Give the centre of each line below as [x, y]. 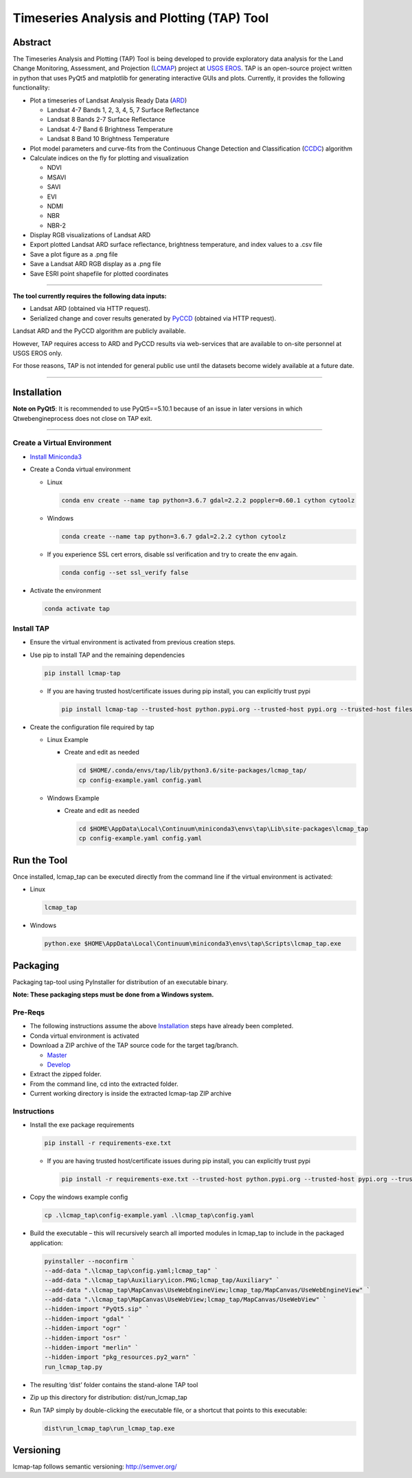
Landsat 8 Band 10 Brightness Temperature [108, 139]
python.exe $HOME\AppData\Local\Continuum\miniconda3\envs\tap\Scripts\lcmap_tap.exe [193, 944]
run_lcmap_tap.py [73, 1367]
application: [46, 1243]
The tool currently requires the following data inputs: [90, 296]
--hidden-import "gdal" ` [88, 1318]
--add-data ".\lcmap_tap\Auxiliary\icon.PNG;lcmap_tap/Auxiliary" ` [162, 1280]
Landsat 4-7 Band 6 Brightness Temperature [110, 129]
